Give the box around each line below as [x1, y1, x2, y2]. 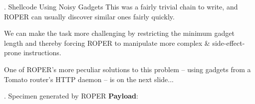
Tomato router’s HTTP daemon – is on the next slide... [4, 74, 174, 84]
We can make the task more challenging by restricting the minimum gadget [4, 28, 235, 38]
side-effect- [212, 37, 245, 48]
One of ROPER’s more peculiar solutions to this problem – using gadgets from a [4, 64, 251, 74]
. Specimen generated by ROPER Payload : [4, 91, 138, 101]
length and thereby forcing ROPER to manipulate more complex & [4, 37, 210, 48]
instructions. [23, 47, 61, 58]
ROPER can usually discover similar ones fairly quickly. [4, 11, 175, 21]
